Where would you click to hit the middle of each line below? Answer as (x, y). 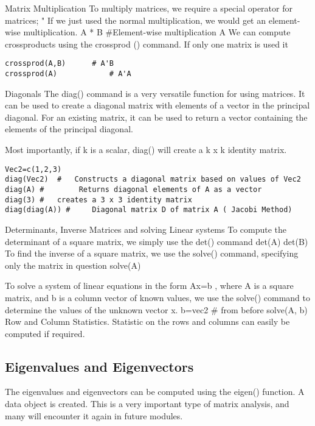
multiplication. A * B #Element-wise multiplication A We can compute (157, 32)
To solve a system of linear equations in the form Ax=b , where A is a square (149, 286)
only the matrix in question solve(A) (73, 265)
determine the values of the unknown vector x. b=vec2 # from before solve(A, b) (156, 309)
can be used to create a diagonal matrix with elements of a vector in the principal (157, 105)
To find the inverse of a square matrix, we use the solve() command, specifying (152, 253)
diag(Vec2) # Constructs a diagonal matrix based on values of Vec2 (153, 179)
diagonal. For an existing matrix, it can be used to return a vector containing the (156, 117)
